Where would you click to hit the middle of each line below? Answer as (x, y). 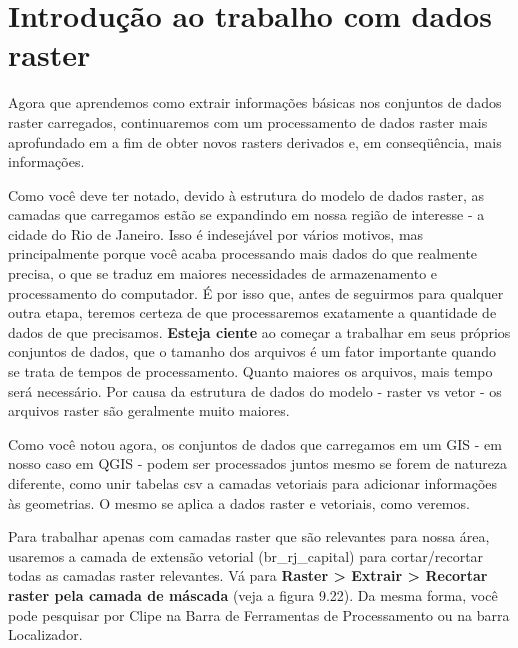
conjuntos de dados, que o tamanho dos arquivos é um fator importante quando (252, 351)
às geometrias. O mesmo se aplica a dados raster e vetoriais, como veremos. (239, 502)
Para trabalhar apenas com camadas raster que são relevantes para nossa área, (249, 536)
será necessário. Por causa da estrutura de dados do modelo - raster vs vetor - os (255, 390)
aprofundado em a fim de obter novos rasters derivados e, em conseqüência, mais (255, 141)
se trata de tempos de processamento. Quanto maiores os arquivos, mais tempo (250, 371)
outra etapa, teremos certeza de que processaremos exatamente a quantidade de (252, 312)
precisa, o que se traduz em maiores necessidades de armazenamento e (223, 273)
